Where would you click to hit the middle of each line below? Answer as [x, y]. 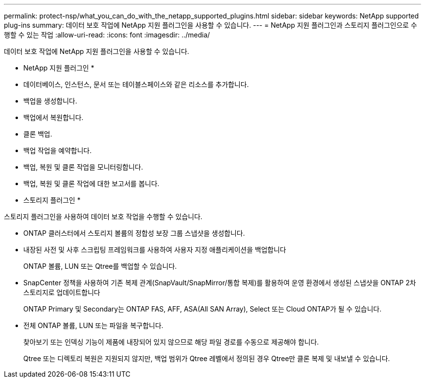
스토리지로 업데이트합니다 [62, 292]
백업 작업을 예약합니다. [57, 150]
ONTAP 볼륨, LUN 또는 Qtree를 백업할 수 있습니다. [100, 266]
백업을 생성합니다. [50, 101]
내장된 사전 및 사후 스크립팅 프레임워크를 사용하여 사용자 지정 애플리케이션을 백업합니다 [155, 250]
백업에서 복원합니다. [53, 117]
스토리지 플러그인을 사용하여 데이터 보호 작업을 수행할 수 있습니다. [103, 217]
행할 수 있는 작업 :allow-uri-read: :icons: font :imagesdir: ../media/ [107, 35]
